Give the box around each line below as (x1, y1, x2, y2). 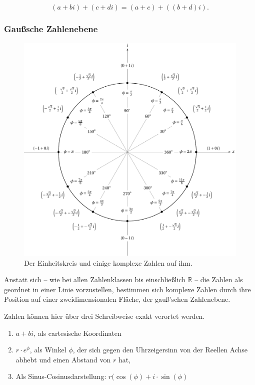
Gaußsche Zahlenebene (4, 22, 98, 35)
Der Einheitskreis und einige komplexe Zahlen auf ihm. (24, 257, 192, 268)
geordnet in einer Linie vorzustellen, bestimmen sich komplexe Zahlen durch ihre (4, 284, 251, 294)
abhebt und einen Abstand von (15, 354, 111, 364)
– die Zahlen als (194, 274, 243, 285)
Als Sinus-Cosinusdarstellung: (15, 371, 106, 381)
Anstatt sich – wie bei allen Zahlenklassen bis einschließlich (4, 274, 185, 285)
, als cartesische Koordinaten (33, 327, 121, 338)
